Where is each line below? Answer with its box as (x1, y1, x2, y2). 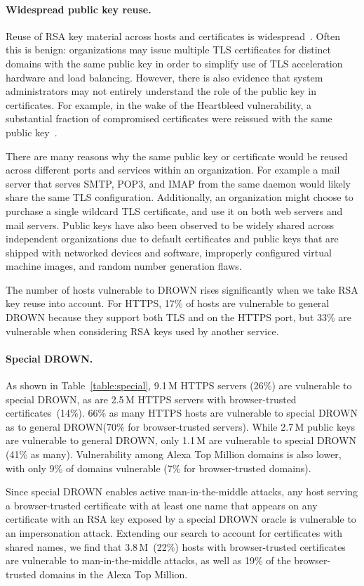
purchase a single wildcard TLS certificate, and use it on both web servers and (6, 203, 343, 218)
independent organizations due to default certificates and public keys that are (6, 231, 339, 246)
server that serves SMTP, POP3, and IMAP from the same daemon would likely (6, 176, 351, 190)
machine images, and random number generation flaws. (6, 259, 242, 273)
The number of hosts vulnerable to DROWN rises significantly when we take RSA (6, 282, 358, 297)
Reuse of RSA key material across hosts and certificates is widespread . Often (6, 28, 341, 43)
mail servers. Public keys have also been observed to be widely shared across (6, 217, 335, 232)
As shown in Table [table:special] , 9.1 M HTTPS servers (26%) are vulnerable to (6, 378, 352, 393)
